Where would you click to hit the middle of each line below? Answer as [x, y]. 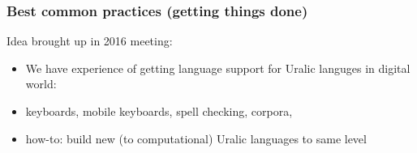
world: [41, 84]
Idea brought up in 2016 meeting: [90, 41]
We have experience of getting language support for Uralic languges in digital [218, 68]
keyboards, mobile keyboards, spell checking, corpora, [159, 111]
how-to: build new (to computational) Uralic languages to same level [196, 138]
